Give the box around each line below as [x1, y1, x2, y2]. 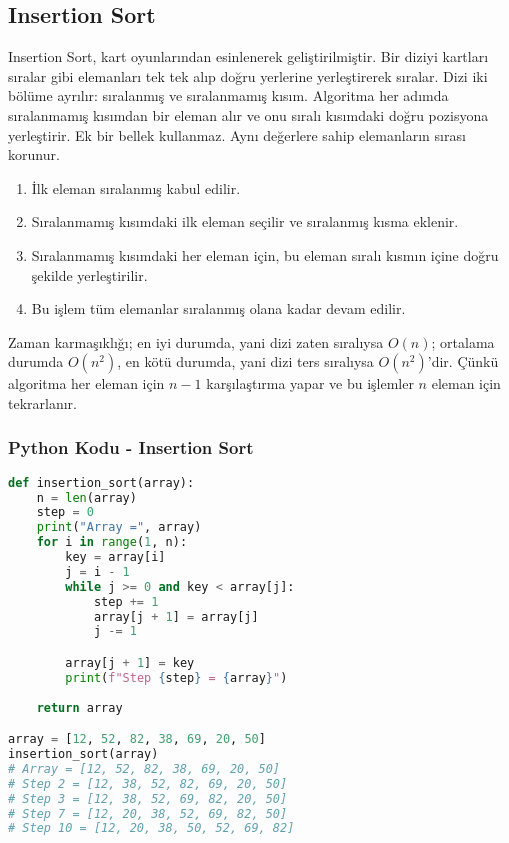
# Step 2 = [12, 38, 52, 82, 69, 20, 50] [8, 776, 288, 791]
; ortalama [431, 331, 495, 352]
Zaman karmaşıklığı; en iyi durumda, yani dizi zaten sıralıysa [8, 331, 384, 352]
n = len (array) [36, 490, 137, 505]
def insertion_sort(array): [8, 475, 195, 490]
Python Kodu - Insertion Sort [8, 435, 254, 460]
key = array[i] [65, 550, 166, 565]
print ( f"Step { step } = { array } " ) [65, 670, 288, 685]
